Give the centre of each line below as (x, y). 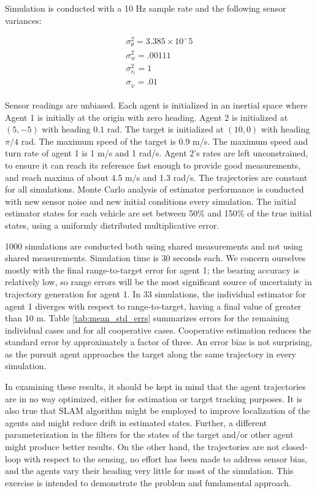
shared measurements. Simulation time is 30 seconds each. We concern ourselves (155, 258)
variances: (23, 20)
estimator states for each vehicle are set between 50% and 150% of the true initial (158, 213)
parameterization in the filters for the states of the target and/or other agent (149, 434)
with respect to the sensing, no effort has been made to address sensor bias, (166, 458)
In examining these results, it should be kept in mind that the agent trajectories (155, 387)
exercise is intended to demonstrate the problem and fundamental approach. (148, 482)
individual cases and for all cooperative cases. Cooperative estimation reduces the (158, 330)
